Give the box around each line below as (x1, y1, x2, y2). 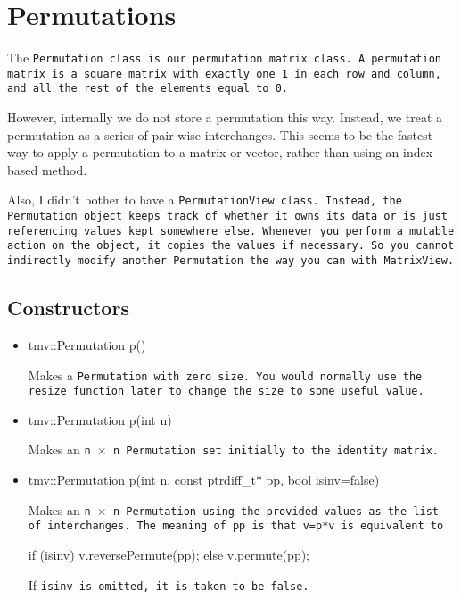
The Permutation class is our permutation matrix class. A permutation (7, 48, 441, 67)
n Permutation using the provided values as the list (112, 504, 440, 518)
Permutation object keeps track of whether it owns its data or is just (7, 210, 448, 223)
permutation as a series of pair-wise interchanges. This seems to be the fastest (7, 125, 433, 144)
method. (41, 160, 87, 179)
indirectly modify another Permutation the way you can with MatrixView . (7, 254, 455, 268)
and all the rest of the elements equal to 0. (7, 82, 288, 96)
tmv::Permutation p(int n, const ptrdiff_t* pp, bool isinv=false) (28, 470, 380, 489)
